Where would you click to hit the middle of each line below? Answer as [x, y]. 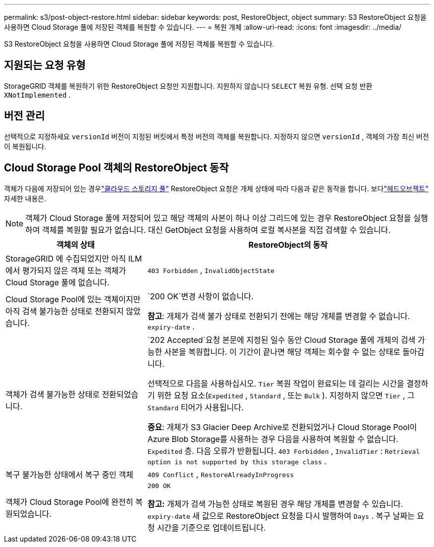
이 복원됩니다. [25, 146]
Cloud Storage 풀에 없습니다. [57, 282]
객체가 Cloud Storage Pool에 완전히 [69, 502]
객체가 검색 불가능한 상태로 [53, 394]
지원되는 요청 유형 [45, 65]
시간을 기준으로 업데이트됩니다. [211, 527]
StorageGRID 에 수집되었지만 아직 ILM [74, 258]
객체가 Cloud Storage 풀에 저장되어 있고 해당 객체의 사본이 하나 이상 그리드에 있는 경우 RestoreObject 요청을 [218, 218]
